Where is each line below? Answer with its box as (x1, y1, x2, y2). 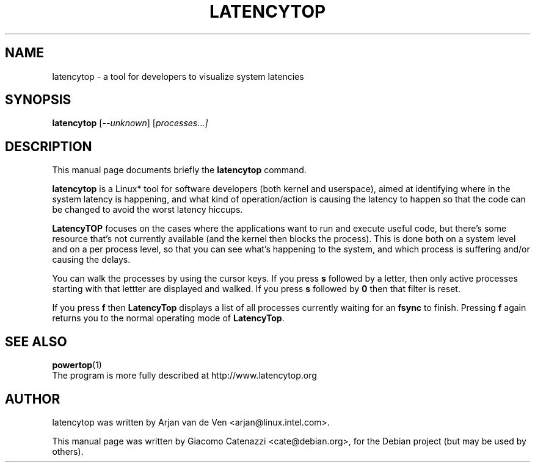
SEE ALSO (5, 333, 67, 349)
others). (52, 446, 84, 457)
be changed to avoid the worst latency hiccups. (52, 204, 243, 215)
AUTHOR (5, 391, 60, 407)
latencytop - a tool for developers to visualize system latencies (52, 71, 304, 82)
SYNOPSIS (5, 92, 71, 108)
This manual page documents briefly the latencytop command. (52, 165, 307, 176)
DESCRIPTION (5, 138, 92, 154)
